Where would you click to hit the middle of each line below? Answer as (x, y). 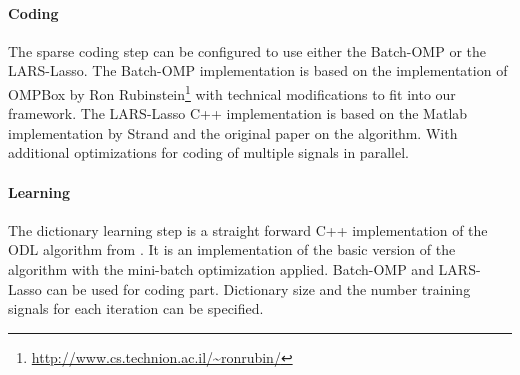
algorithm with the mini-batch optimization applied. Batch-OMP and (221, 269)
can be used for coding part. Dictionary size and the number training (258, 288)
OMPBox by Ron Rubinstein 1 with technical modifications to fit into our (232, 92)
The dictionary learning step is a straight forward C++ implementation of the (248, 229)
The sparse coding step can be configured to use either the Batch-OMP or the (247, 50)
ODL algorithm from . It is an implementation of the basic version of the (232, 249)
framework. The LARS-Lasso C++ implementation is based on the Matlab (238, 113)
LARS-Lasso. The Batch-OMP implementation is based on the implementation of (258, 70)
